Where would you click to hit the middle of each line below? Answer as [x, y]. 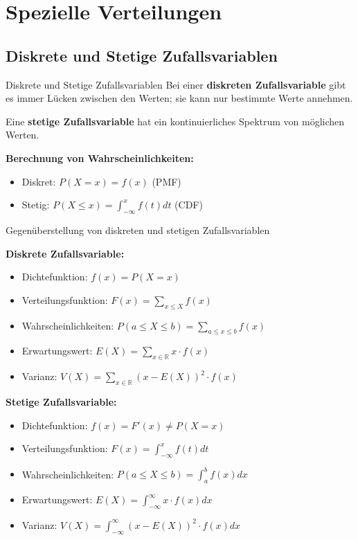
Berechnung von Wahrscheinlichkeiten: [100, 157]
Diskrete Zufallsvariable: [65, 253]
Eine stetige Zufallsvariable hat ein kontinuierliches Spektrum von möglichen [175, 121]
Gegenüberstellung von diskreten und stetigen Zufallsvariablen [138, 229]
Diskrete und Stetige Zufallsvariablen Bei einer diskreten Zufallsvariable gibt [176, 84]
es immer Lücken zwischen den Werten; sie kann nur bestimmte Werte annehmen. [179, 98]
